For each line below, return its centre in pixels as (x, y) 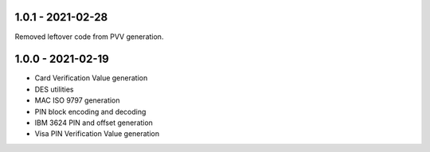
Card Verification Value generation (91, 78)
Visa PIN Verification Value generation (97, 134)
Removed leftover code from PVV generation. (89, 37)
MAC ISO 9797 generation (77, 100)
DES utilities (54, 89)
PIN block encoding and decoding (90, 111)
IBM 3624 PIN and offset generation (94, 123)
